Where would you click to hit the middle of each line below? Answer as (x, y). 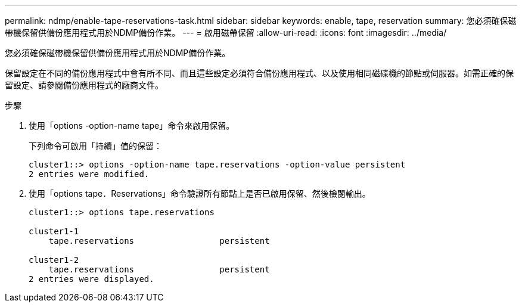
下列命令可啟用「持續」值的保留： (95, 146)
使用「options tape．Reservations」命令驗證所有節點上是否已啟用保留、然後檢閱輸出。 (200, 193)
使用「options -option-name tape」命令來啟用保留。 (132, 125)
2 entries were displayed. (91, 279)
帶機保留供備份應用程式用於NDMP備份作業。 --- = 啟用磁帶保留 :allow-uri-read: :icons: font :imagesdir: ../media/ (226, 32)
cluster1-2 (54, 260)
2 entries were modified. (89, 174)
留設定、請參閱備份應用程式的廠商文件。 (84, 85)
